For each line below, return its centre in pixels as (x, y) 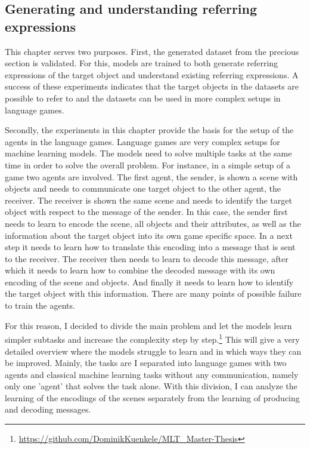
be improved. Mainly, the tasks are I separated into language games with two (146, 363)
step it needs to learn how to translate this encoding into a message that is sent (150, 247)
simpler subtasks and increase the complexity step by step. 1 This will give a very (152, 338)
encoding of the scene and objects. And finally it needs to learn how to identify (149, 282)
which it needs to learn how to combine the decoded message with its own (140, 270)
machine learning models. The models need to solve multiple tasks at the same (148, 153)
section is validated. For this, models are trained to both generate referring (142, 63)
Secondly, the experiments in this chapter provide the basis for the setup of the (149, 130)
